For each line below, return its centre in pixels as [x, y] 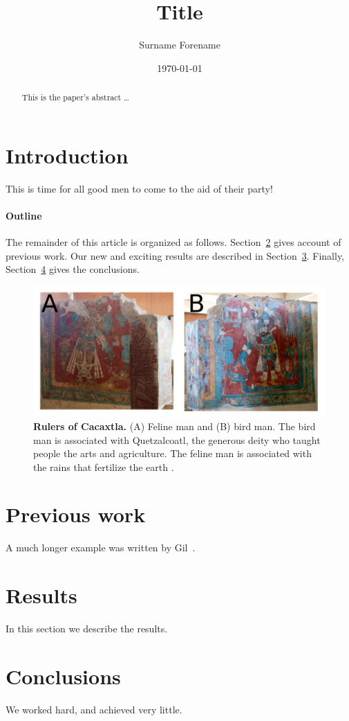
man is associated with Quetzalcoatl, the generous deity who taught [177, 439]
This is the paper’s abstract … [76, 97]
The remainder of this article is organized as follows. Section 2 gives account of [173, 242]
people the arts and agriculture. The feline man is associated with [172, 453]
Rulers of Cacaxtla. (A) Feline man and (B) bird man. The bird [174, 426]
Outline [24, 215]
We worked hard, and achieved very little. [94, 709]
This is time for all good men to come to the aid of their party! [139, 188]
